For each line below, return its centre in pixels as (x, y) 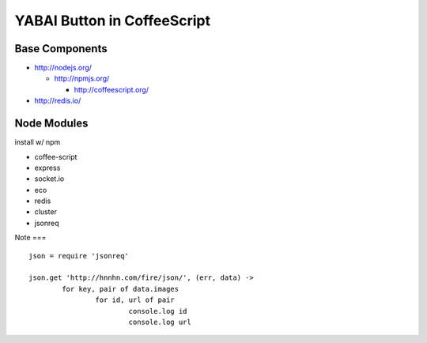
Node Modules (51, 124)
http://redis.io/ (58, 101)
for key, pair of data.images (121, 289)
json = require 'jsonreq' (79, 256)
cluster (45, 212)
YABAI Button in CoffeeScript (113, 21)
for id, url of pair (135, 300)
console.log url (160, 322)
